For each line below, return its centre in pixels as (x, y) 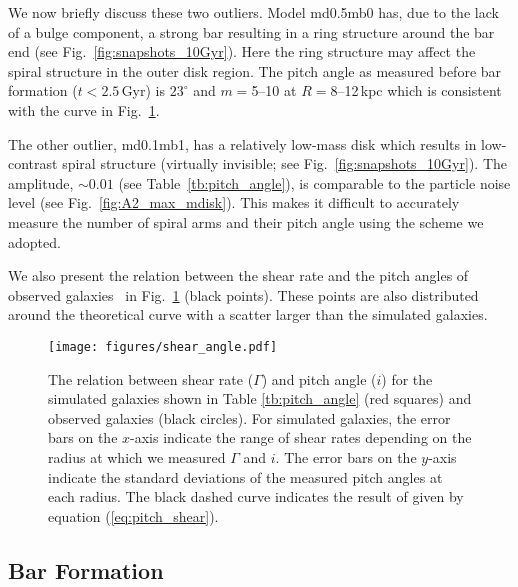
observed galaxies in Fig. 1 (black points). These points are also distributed (243, 294)
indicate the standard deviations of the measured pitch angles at (245, 476)
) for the (407, 378)
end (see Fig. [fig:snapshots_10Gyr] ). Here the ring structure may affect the (242, 51)
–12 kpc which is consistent (419, 90)
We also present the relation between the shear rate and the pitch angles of (238, 275)
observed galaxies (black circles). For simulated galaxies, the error (249, 417)
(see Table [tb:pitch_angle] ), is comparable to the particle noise (314, 182)
